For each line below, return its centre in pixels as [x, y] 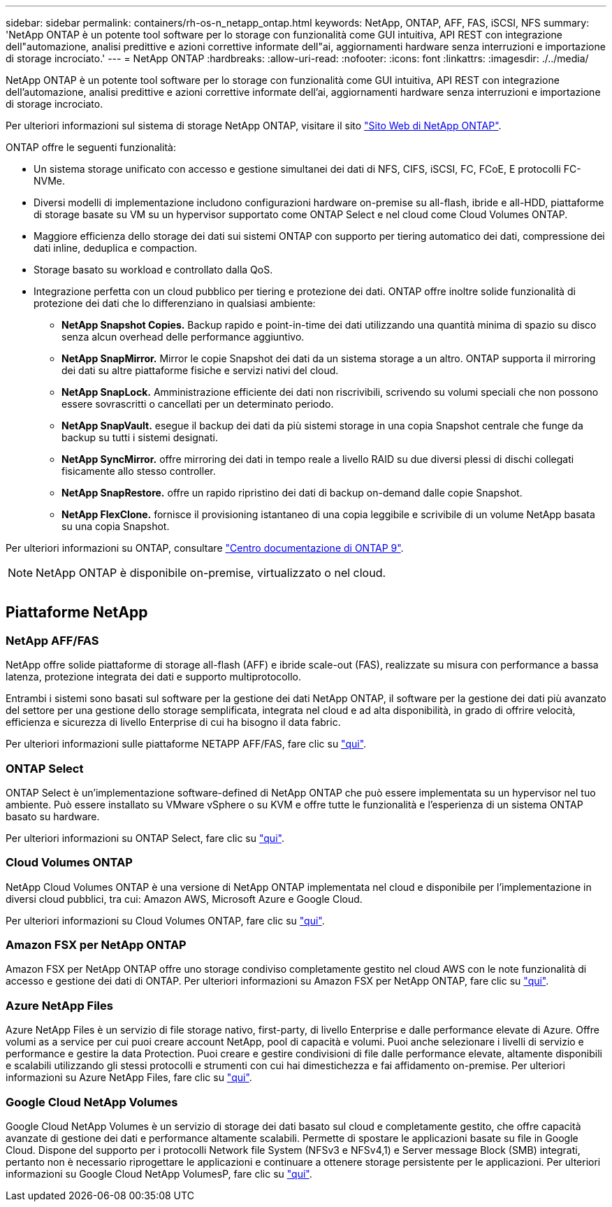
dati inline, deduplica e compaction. [116, 248]
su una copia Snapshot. [116, 526]
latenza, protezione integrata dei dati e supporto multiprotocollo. [153, 677]
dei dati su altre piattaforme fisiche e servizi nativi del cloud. [200, 370]
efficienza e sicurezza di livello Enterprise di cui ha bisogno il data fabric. [173, 722]
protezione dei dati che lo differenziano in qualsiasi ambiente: [175, 303]
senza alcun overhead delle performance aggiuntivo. [183, 337]
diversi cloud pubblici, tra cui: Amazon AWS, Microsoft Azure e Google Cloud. [184, 899]
